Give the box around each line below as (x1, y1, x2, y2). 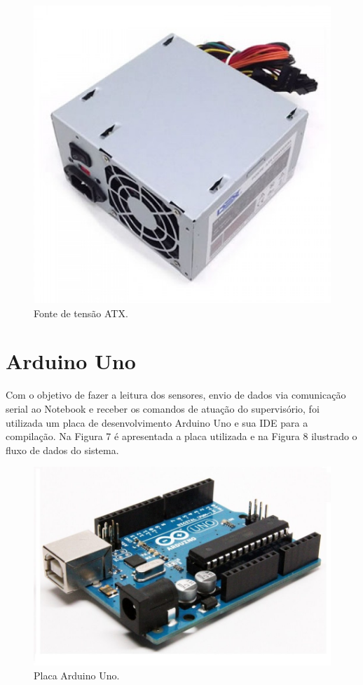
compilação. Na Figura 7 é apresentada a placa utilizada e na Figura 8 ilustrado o (6, 429, 357, 444)
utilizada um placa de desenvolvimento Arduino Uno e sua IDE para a (6, 415, 308, 430)
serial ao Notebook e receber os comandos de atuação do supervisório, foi (6, 401, 320, 415)
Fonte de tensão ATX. (34, 305, 128, 320)
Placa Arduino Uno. (34, 667, 120, 682)
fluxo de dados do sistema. (6, 442, 119, 457)
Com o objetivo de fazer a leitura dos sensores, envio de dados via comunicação (6, 387, 346, 402)
